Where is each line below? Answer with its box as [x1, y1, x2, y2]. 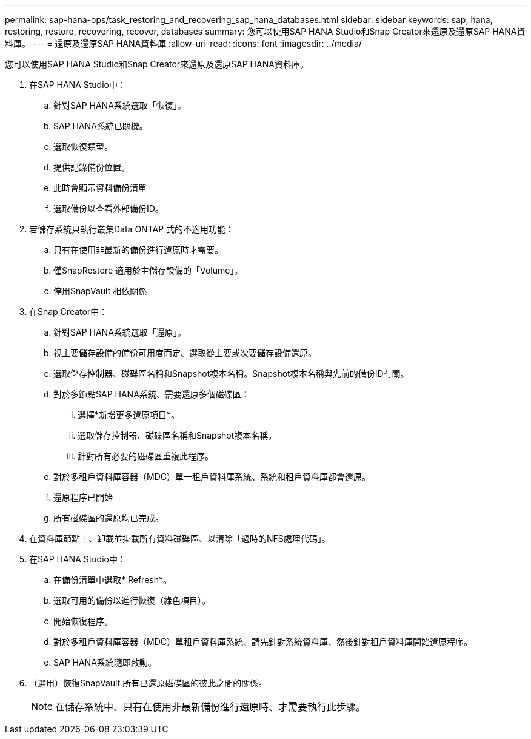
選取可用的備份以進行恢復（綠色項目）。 [53, 595, 210, 606]
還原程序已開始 [53, 492, 113, 502]
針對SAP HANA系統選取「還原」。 [53, 327, 186, 337]
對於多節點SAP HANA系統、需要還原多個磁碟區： [53, 389, 250, 399]
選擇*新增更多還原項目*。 [78, 410, 180, 420]
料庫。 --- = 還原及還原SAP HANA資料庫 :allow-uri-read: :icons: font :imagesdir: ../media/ [5, 38, 362, 49]
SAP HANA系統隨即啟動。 [53, 657, 156, 667]
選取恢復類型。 [53, 141, 113, 152]
